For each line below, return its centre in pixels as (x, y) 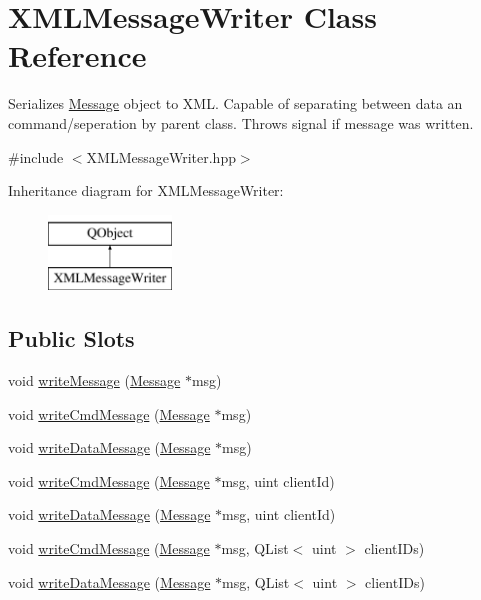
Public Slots (71, 338)
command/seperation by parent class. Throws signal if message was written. (241, 122)
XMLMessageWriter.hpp (161, 156)
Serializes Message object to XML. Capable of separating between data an (235, 103)
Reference (77, 55)
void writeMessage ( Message (94, 380)
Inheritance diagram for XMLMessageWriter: (146, 190)
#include (36, 156)
